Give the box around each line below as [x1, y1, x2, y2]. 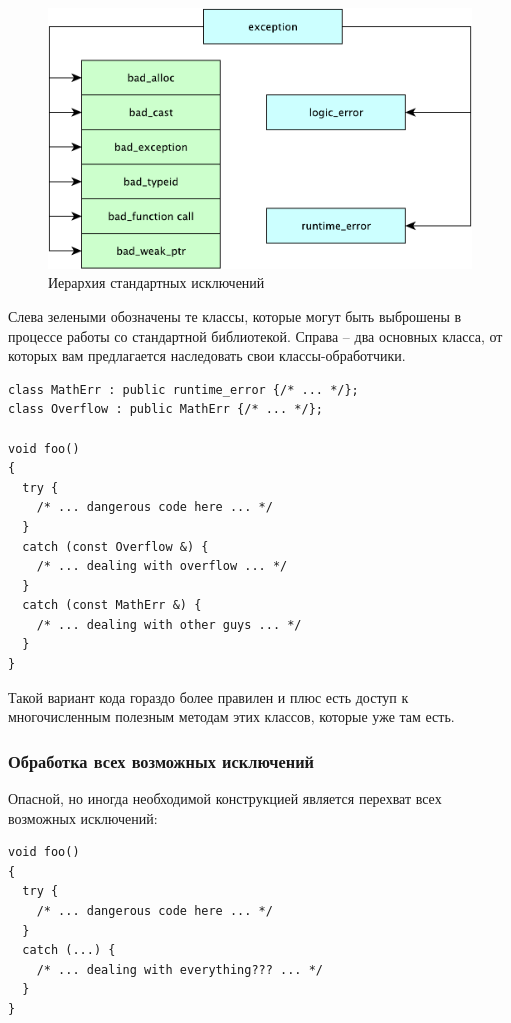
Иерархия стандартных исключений [48, 272, 265, 293]
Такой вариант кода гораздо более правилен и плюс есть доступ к [8, 686, 409, 707]
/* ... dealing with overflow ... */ [36, 559, 288, 574]
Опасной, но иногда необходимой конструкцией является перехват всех [8, 788, 442, 809]
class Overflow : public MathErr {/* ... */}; [8, 402, 323, 417]
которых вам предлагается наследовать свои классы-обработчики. [8, 345, 406, 366]
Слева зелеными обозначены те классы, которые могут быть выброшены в [8, 305, 462, 326]
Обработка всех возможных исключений [8, 748, 315, 773]
